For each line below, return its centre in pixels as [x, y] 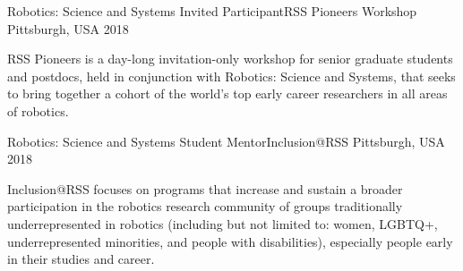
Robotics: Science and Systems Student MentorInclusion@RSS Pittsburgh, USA [226, 141]
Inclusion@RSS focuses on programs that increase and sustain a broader [205, 188]
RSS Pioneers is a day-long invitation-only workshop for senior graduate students [230, 59]
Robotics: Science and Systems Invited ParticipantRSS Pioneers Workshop [212, 11]
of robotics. [38, 110]
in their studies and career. [81, 259]
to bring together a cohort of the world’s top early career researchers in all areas [227, 93]
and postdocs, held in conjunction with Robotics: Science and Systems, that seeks [231, 76]
